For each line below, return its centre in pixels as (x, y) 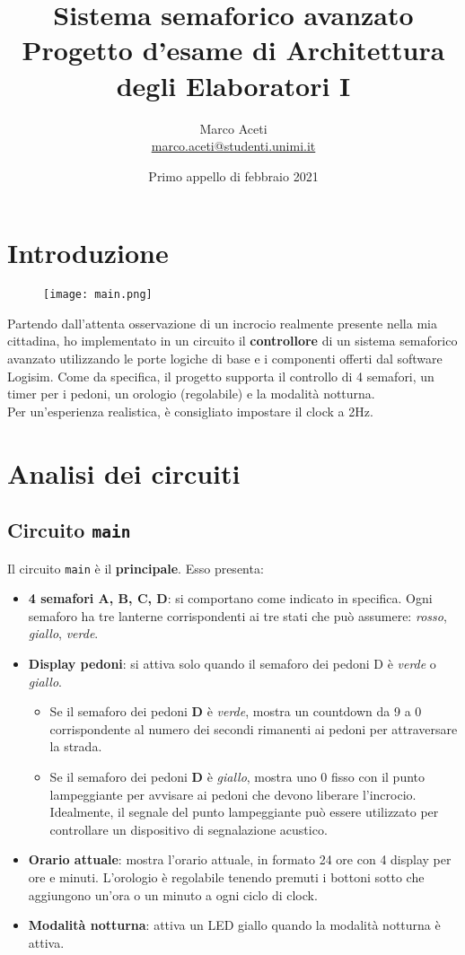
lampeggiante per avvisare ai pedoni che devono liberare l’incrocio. (233, 794)
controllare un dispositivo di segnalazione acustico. (189, 829)
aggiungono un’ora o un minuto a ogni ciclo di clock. (173, 894)
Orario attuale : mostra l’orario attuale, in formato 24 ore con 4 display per (240, 859)
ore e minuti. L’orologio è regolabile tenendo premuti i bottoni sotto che (226, 876)
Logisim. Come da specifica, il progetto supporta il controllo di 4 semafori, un (221, 376)
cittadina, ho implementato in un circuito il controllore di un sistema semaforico (232, 341)
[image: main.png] (98, 295)
